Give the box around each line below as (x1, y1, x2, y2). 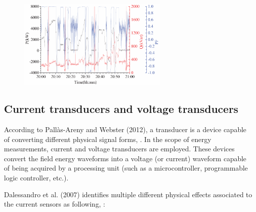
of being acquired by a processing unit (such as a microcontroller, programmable (4, 163, 248, 173)
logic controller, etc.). (4, 172, 69, 182)
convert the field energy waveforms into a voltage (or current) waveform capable (4, 153, 247, 163)
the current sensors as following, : (4, 199, 105, 209)
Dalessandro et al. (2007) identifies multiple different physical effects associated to (4, 189, 253, 199)
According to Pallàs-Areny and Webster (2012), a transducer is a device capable (4, 124, 247, 134)
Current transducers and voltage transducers (4, 101, 239, 116)
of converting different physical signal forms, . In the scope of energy (4, 134, 212, 144)
